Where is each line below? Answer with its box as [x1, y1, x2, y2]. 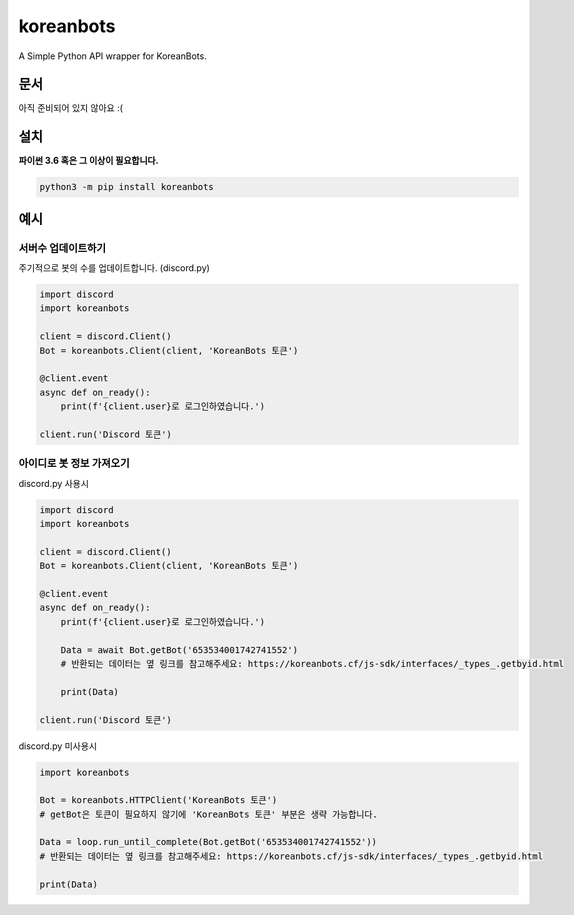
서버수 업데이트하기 [18, 241, 107, 255]
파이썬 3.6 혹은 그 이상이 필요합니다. [18, 155, 159, 167]
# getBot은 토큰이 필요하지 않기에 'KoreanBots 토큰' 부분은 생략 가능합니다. [39, 808, 379, 820]
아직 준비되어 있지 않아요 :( [18, 102, 124, 114]
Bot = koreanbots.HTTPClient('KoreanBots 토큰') [39, 795, 278, 806]
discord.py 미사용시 [18, 740, 98, 752]
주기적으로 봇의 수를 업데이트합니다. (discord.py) [18, 262, 210, 274]
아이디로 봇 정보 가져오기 [18, 456, 130, 470]
